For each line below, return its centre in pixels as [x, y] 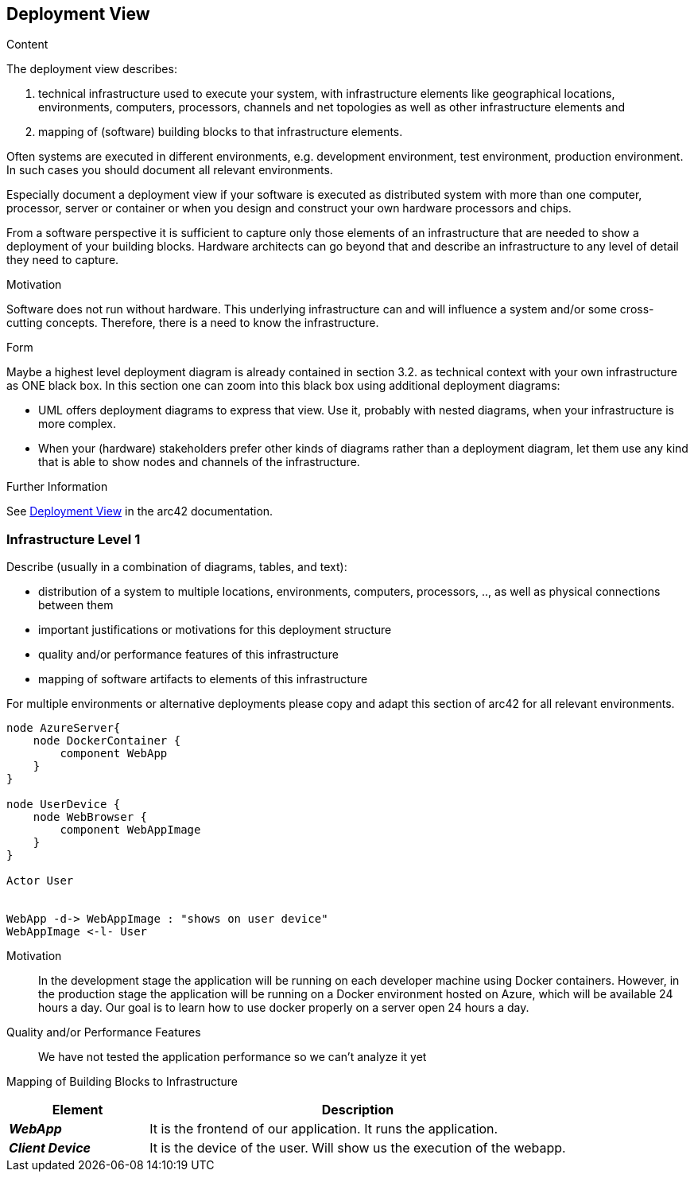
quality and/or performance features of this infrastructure [188, 655]
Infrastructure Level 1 [74, 539]
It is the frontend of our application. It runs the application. [324, 1129]
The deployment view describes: [92, 69]
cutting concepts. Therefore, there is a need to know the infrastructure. [193, 323]
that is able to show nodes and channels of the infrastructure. [199, 462]
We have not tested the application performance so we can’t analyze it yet [233, 1057]
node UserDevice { [64, 805]
